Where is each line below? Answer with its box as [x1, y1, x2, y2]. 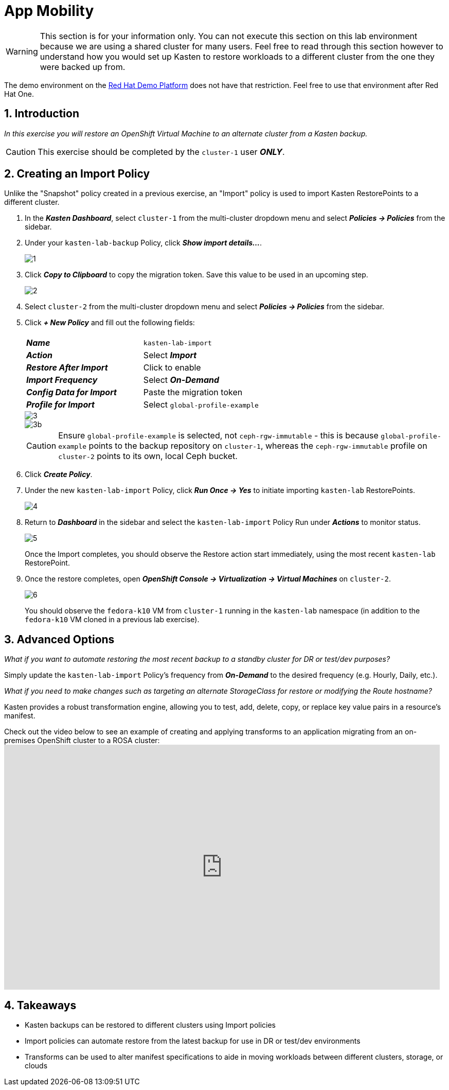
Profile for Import [26, 399, 95, 410]
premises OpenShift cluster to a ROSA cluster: [4, 736, 160, 745]
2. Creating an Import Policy [4, 167, 150, 181]
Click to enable [143, 362, 201, 373]
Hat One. [4, 89, 34, 98]
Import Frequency [26, 375, 98, 385]
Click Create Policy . [25, 470, 93, 479]
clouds [25, 1061, 48, 1070]
